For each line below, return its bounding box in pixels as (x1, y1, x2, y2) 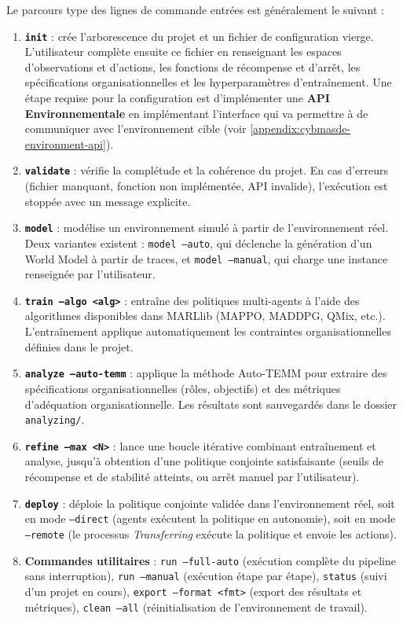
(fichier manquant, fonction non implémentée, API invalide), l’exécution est (24, 178, 388, 194)
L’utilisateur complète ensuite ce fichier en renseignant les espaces (24, 43, 342, 60)
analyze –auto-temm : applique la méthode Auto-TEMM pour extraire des (24, 365, 387, 381)
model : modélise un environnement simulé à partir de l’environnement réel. (24, 219, 389, 236)
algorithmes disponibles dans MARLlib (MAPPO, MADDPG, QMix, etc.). (24, 307, 386, 324)
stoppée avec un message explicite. (24, 193, 191, 209)
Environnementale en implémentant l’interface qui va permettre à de (24, 105, 368, 121)
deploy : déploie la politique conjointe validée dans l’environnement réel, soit (24, 494, 395, 511)
